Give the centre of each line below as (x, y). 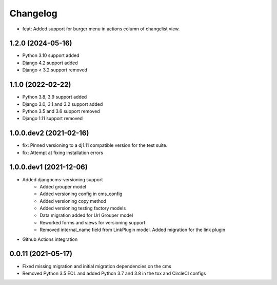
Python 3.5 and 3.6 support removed (61, 111)
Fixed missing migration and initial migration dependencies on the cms (97, 266)
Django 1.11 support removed (53, 119)
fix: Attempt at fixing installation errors (63, 153)
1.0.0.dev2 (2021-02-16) (49, 133)
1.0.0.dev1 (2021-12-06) (49, 167)
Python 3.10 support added (51, 55)
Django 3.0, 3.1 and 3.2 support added (63, 104)
